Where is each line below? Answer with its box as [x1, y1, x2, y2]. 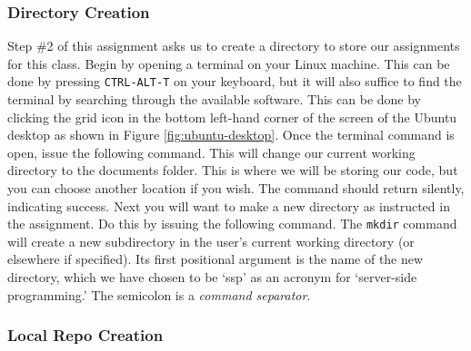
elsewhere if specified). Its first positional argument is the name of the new [7, 249, 424, 268]
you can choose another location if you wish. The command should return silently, [7, 179, 465, 198]
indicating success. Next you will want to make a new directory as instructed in [7, 196, 450, 215]
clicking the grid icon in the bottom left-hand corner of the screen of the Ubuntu [7, 107, 457, 126]
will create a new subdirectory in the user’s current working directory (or [7, 231, 415, 250]
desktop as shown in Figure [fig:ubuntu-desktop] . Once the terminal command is [7, 125, 455, 144]
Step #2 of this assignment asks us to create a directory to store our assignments [7, 36, 460, 55]
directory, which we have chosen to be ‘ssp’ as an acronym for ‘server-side [7, 268, 417, 287]
